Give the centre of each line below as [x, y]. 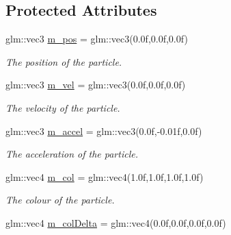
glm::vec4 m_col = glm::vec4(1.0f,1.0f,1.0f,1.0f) [105, 176]
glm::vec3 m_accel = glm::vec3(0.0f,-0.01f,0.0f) [104, 131]
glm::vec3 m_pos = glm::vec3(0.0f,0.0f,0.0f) [97, 39]
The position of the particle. [64, 61]
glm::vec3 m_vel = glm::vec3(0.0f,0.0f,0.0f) [96, 85]
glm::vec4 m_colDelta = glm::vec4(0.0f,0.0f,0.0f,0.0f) [116, 222]
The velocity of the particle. [63, 107]
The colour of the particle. [60, 200]
